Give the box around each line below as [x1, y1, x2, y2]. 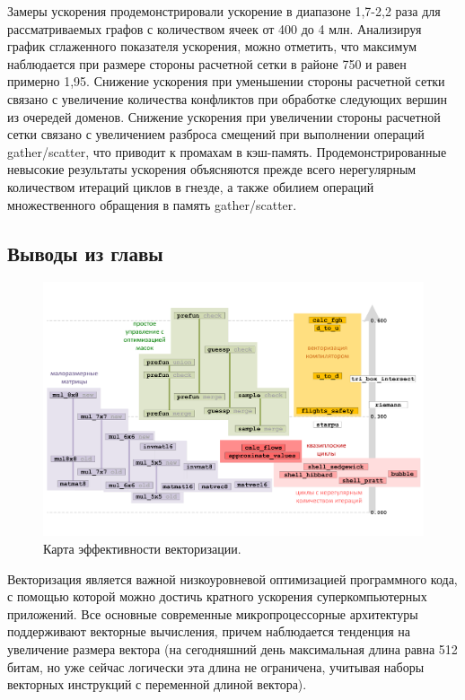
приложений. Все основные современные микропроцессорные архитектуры [7, 604, 418, 623]
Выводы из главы [7, 239, 163, 267]
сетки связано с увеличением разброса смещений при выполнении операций [7, 125, 425, 144]
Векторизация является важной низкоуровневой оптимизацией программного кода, [7, 569, 458, 588]
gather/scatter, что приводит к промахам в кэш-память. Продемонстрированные [7, 142, 447, 161]
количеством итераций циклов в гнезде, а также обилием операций [7, 177, 374, 196]
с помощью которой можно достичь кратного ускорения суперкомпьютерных [7, 587, 427, 606]
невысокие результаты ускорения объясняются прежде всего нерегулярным [7, 160, 417, 179]
